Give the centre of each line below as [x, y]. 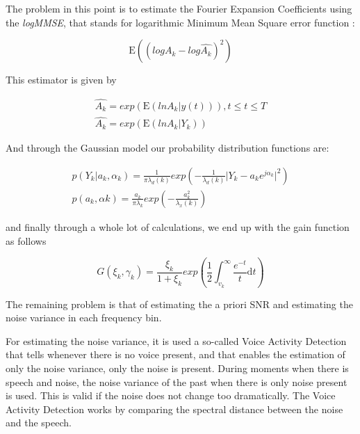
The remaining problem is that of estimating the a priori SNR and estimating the [179, 304]
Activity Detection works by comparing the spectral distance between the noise [174, 409]
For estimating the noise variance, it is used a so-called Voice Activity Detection [176, 340]
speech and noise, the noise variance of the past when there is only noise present [177, 381]
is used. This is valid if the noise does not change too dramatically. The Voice [171, 395]
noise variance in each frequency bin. [84, 318]
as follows [26, 240]
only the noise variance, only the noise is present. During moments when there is [177, 368]
